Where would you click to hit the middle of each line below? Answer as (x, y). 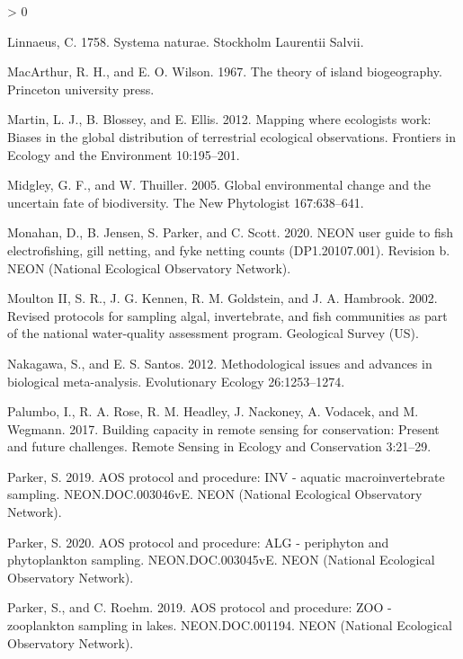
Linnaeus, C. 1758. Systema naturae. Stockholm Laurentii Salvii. (186, 41)
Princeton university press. (81, 89)
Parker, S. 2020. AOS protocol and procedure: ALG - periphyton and (198, 542)
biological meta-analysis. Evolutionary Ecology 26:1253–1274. (176, 381)
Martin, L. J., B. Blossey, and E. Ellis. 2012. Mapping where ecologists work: (219, 119)
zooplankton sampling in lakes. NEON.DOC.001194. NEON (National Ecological (230, 625)
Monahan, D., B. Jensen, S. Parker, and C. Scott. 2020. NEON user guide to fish (231, 232)
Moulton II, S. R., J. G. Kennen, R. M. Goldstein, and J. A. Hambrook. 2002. (223, 298)
